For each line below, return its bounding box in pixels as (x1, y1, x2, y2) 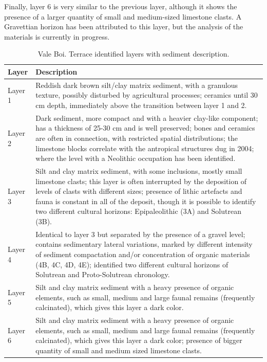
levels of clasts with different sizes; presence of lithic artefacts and (35, 186, 242, 196)
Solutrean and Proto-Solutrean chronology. (35, 269, 170, 280)
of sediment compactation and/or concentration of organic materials (35, 249, 250, 260)
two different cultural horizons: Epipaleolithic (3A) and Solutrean (35, 206, 241, 216)
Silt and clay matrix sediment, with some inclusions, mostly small (35, 166, 242, 176)
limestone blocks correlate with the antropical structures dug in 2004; (35, 142, 254, 153)
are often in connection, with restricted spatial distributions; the (35, 133, 238, 143)
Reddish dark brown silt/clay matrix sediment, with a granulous (35, 79, 238, 90)
